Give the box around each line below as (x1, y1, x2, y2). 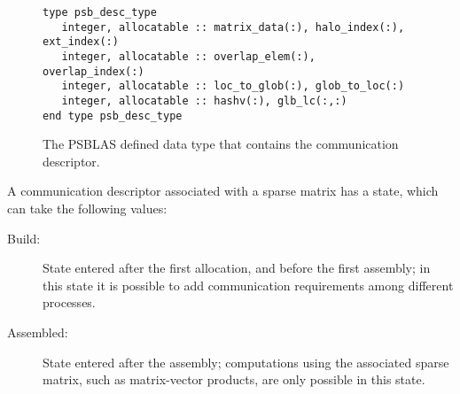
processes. (43, 293, 96, 312)
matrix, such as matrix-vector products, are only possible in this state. (43, 370, 425, 389)
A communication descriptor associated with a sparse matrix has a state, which (7, 182, 439, 200)
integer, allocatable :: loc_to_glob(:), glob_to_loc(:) (61, 80, 405, 93)
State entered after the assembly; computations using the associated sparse (43, 352, 449, 371)
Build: (7, 228, 41, 247)
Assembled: (7, 323, 68, 341)
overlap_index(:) (43, 65, 144, 78)
